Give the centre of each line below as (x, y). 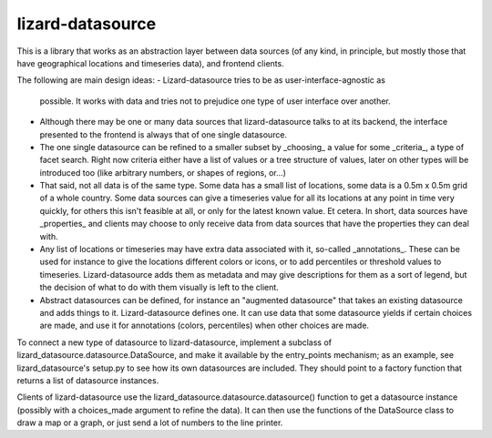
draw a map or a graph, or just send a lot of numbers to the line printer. (150, 423)
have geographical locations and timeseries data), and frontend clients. (150, 63)
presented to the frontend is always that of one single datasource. (163, 134)
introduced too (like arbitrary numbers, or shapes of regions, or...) (163, 172)
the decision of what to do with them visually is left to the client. (159, 288)
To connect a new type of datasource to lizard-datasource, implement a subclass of (174, 342)
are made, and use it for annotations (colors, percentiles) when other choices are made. (204, 326)
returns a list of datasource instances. (88, 380)
